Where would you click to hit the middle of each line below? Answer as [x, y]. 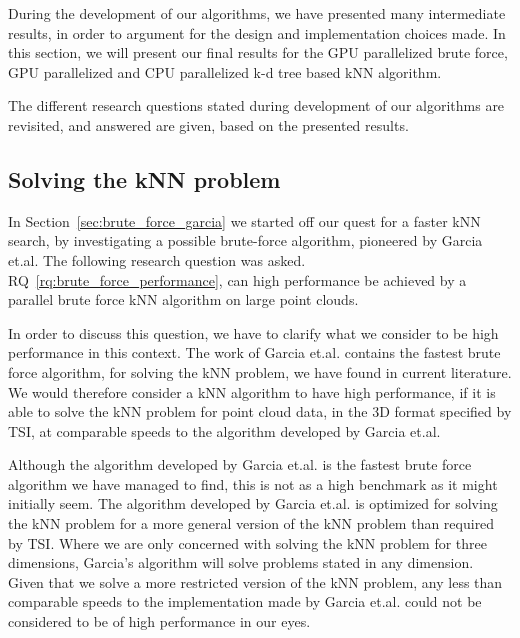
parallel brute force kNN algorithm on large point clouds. [183, 299]
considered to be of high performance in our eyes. [159, 621]
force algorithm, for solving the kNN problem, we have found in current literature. [260, 371]
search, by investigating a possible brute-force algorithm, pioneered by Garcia [245, 240]
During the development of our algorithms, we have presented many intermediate [257, 13]
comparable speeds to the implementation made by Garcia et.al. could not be [245, 601]
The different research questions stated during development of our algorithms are [256, 105]
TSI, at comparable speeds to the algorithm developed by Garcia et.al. [224, 430]
